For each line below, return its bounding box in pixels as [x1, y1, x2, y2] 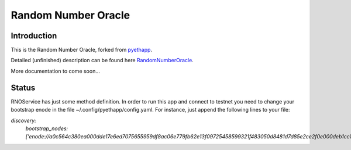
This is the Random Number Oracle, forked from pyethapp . [11, 47, 152, 53]
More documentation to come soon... [11, 67, 101, 74]
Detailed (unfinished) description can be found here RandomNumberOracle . [11, 57, 194, 64]
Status [11, 83, 36, 92]
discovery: [11, 117, 36, 124]
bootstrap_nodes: [25, 125, 68, 132]
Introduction [11, 31, 57, 41]
